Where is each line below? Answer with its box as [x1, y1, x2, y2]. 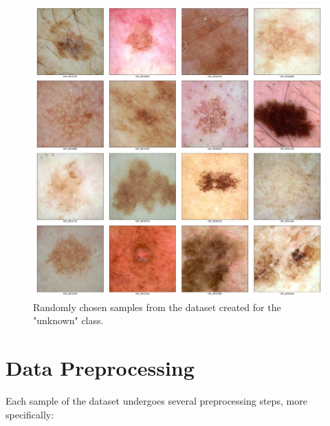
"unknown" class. [33, 313, 104, 328]
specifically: [5, 407, 54, 421]
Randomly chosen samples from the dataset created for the [33, 299, 281, 314]
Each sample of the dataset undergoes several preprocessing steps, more [5, 393, 307, 407]
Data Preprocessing [5, 353, 195, 381]
